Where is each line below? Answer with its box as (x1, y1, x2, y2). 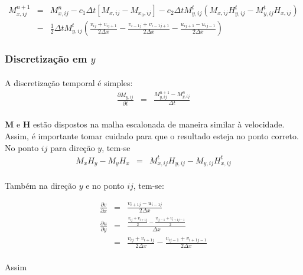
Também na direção (5, 179, 76, 191)
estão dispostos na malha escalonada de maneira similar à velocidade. (33, 118, 285, 130)
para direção (50, 141, 95, 153)
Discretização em (5, 51, 87, 66)
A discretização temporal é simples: (5, 76, 133, 89)
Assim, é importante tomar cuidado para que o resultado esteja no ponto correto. (5, 129, 299, 142)
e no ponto (86, 179, 125, 191)
